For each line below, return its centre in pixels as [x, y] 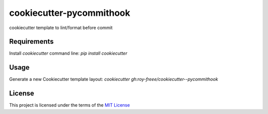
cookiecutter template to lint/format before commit [61, 28]
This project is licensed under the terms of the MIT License [69, 105]
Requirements [32, 42]
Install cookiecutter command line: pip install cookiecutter [68, 53]
